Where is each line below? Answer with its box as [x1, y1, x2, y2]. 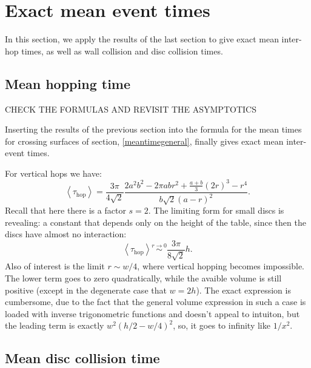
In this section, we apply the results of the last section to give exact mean [5, 33, 279, 45]
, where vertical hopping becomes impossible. [137, 260, 304, 272]
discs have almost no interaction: [5, 228, 127, 240]
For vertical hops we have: [5, 166, 102, 179]
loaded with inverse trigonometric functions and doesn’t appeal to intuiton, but [5, 307, 300, 320]
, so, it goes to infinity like [173, 319, 270, 332]
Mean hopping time [5, 74, 131, 93]
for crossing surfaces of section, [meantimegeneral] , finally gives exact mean [5, 134, 284, 147]
